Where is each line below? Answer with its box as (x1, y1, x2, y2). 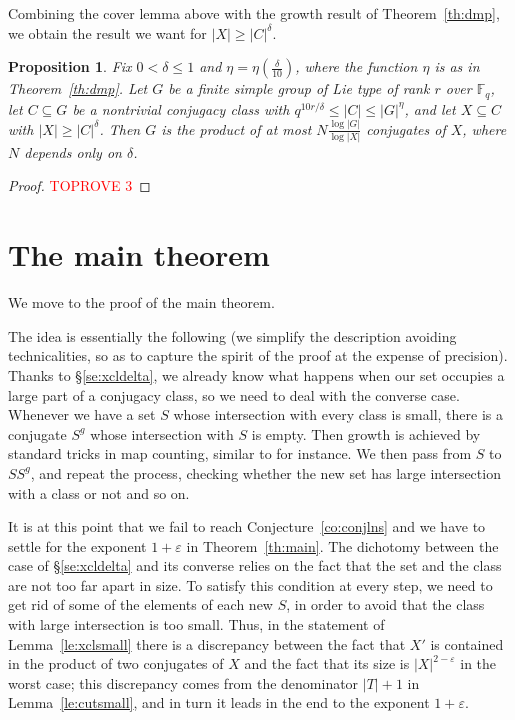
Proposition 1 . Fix (8, 56, 132, 77)
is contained (430, 633, 504, 654)
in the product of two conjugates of (8, 653, 224, 674)
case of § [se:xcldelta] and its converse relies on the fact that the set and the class (8, 555, 502, 576)
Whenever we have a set (8, 404, 156, 425)
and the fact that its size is (244, 653, 410, 674)
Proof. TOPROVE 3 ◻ (8, 175, 151, 196)
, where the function (295, 56, 418, 77)
